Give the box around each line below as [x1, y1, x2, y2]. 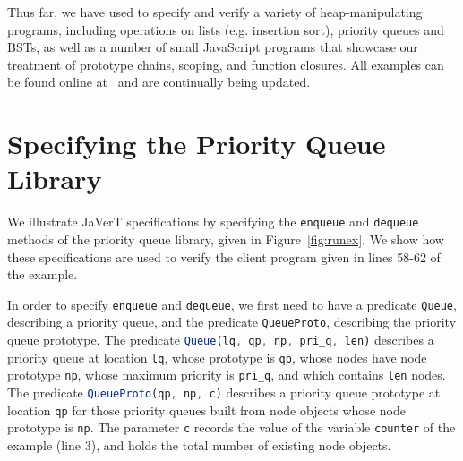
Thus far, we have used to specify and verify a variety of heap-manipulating [7, 3, 423, 21]
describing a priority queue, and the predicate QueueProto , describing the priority [7, 312, 457, 331]
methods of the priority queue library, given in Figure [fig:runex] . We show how [7, 229, 444, 248]
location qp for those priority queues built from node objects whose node [7, 400, 406, 419]
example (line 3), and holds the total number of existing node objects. [7, 435, 391, 454]
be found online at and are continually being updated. [7, 73, 311, 91]
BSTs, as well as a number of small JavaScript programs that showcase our [7, 38, 418, 56]
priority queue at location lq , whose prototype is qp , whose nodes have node [7, 347, 427, 366]
